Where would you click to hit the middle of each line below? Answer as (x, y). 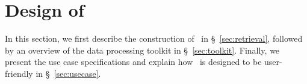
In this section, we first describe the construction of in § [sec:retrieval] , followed (154, 38)
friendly (19, 73)
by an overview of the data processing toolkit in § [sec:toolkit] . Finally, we (142, 50)
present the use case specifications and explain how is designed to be (133, 62)
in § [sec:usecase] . (68, 73)
